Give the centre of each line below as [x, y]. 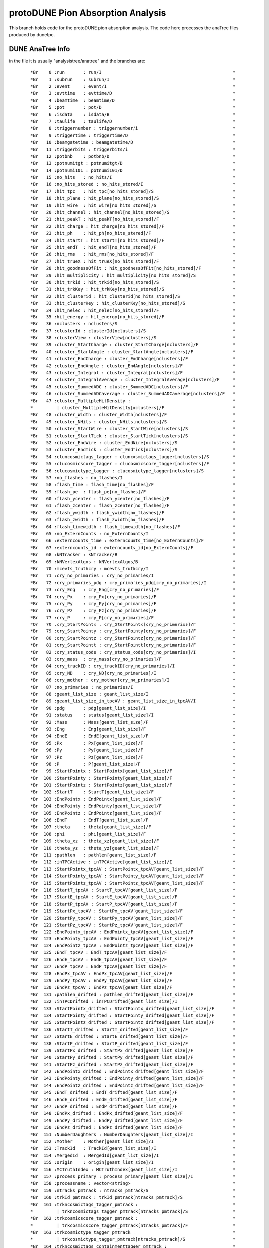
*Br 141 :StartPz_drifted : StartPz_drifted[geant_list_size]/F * [133, 1064]
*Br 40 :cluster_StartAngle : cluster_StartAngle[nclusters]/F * [133, 352]
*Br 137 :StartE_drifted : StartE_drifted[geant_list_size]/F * [133, 1037]
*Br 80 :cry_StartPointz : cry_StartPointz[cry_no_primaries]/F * [133, 638]
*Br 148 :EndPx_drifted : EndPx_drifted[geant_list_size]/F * [133, 1113]
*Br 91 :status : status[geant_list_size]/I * [133, 715]
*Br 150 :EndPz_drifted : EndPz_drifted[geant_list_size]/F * [133, 1127]
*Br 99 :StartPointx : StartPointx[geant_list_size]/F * [133, 771]
